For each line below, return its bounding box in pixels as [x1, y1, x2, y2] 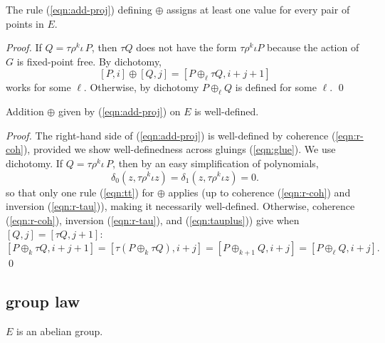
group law [6, 290, 80, 312]
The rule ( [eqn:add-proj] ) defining [6, 2, 152, 16]
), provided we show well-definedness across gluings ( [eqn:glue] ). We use [23, 142, 336, 157]
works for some [6, 80, 71, 95]
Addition [6, 104, 44, 119]
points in [6, 16, 44, 31]
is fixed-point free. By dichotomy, [16, 53, 162, 68]
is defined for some [235, 80, 317, 95]
